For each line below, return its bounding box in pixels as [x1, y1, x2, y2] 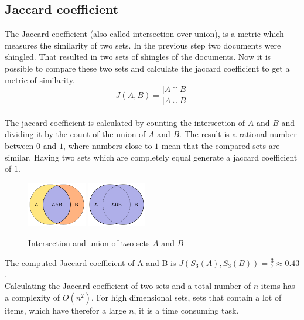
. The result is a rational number [179, 128, 297, 140]
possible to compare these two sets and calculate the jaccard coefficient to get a [5, 62, 290, 74]
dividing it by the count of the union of [5, 128, 146, 140]
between [5, 139, 34, 152]
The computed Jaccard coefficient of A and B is [5, 256, 176, 268]
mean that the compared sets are [161, 139, 280, 152]
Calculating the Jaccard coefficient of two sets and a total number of [5, 280, 251, 292]
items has [261, 280, 295, 292]
